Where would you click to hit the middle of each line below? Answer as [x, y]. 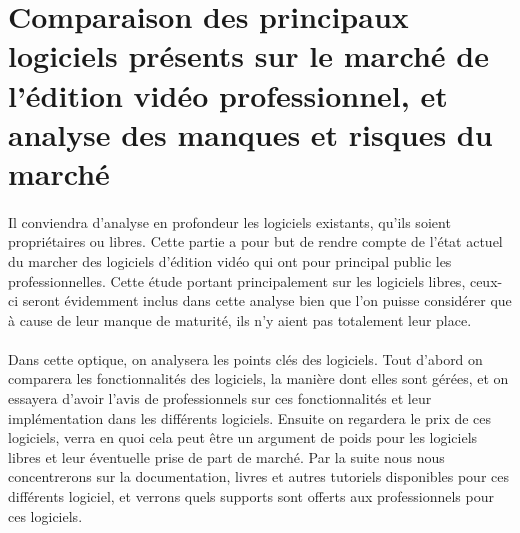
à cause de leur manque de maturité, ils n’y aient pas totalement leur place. [240, 319]
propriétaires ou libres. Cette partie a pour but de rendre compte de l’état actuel [255, 241]
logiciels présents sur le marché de [248, 55]
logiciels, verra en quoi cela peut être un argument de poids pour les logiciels [243, 437]
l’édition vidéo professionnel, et [228, 94]
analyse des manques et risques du [250, 133]
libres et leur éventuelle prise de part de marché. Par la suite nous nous [226, 456]
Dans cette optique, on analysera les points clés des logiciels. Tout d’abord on [245, 358]
